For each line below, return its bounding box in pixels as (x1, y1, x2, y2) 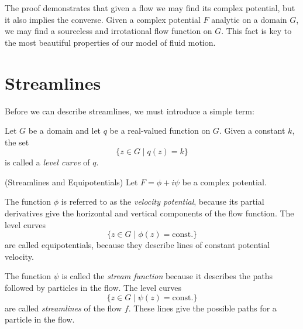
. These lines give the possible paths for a (128, 301, 277, 314)
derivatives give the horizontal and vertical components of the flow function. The (5, 207, 294, 219)
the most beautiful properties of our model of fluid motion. (5, 36, 216, 48)
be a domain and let (28, 124, 101, 137)
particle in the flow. (5, 313, 75, 325)
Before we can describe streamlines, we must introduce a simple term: (5, 104, 254, 117)
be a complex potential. (182, 175, 267, 188)
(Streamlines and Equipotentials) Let (5, 175, 138, 188)
